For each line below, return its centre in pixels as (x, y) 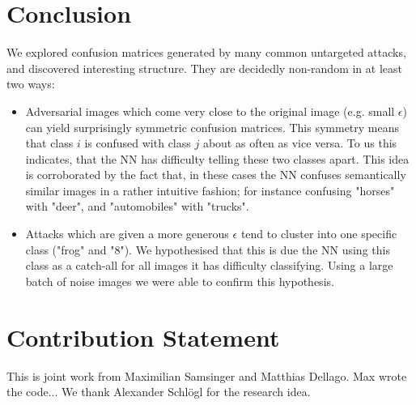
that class (49, 143)
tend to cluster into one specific (319, 234)
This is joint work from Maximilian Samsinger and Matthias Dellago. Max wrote (207, 375)
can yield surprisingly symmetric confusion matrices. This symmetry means (212, 127)
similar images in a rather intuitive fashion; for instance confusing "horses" (210, 190)
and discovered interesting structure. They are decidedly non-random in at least (204, 68)
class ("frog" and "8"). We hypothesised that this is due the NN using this (208, 249)
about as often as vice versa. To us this (300, 143)
